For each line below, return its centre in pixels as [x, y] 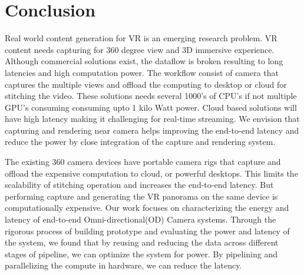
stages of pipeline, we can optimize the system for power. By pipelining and [141, 254]
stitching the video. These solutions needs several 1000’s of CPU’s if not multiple [151, 96]
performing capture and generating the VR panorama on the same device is [141, 196]
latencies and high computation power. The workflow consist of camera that [142, 72]
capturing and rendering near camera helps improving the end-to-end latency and [152, 130]
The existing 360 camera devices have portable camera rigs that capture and [143, 162]
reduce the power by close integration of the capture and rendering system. [140, 142]
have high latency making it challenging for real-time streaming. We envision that [152, 119]
